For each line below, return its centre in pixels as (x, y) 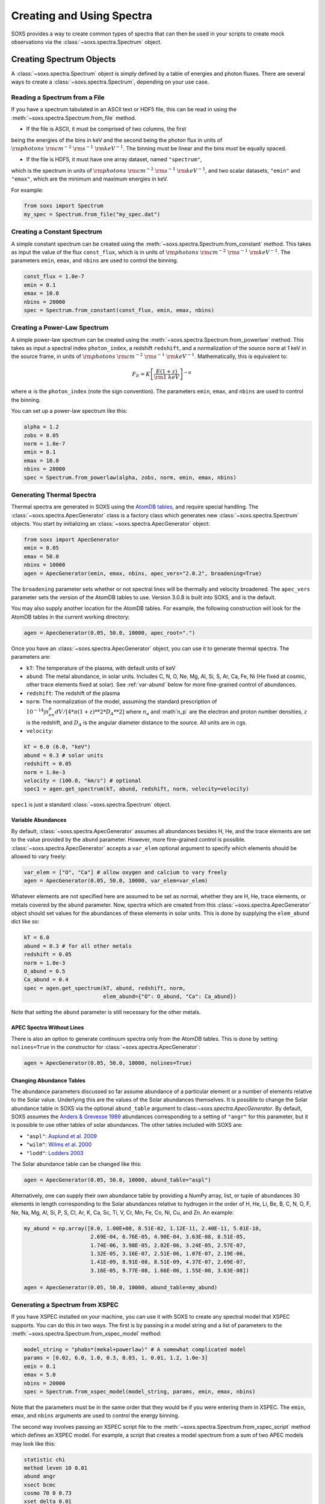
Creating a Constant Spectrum (57, 232)
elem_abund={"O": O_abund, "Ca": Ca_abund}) (170, 997)
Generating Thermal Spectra (54, 495)
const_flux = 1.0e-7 (54, 276)
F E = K (141, 374)
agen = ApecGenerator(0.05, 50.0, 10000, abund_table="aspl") (117, 1180)
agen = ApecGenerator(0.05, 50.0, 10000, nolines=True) (108, 1063)
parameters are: (31, 657)
